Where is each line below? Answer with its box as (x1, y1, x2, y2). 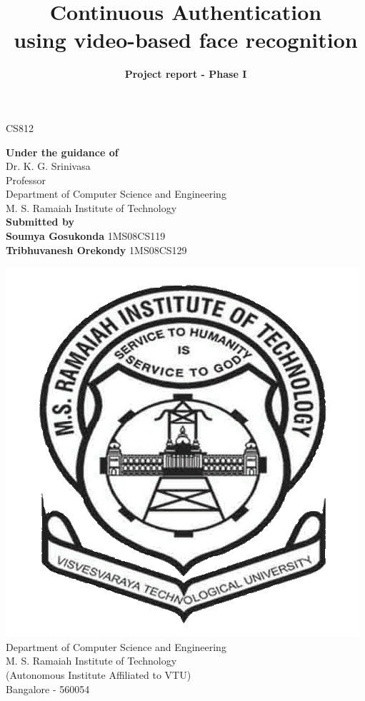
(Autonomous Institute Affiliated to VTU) (6, 667, 191, 682)
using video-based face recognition (14, 25, 358, 54)
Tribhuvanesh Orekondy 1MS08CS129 (6, 242, 187, 257)
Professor (6, 172, 46, 187)
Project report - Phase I (124, 66, 247, 81)
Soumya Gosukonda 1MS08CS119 (6, 228, 166, 243)
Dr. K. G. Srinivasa (6, 158, 91, 173)
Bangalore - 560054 (6, 681, 90, 696)
